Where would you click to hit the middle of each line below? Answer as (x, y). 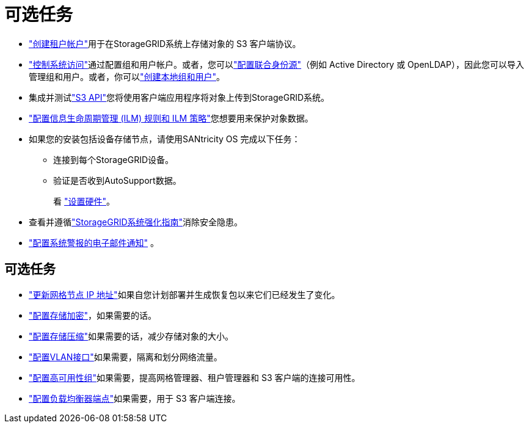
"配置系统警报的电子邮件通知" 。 (94, 242)
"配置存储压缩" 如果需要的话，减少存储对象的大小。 (131, 336)
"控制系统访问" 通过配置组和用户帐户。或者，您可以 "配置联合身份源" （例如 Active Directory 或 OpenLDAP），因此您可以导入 (276, 64)
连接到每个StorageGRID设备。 (114, 159)
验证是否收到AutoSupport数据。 (117, 180)
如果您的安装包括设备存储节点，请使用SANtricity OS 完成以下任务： (165, 139)
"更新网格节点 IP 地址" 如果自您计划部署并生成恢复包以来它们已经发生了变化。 (184, 294)
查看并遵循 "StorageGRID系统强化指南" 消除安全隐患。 (136, 222)
